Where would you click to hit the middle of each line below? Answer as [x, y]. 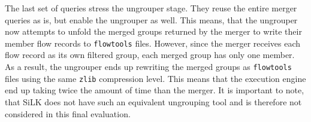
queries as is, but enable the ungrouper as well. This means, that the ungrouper [151, 19]
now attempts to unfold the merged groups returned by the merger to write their [153, 31]
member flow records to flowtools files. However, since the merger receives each [153, 43]
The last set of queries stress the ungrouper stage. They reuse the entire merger [151, 8]
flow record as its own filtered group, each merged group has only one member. [150, 55]
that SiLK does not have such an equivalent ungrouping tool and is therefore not [153, 101]
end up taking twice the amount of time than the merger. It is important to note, [155, 90]
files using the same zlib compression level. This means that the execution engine [155, 78]
